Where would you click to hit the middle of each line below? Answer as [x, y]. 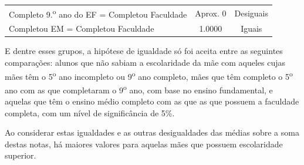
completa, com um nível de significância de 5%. [90, 112]
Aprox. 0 [211, 13]
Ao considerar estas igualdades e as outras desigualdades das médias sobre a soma [152, 132]
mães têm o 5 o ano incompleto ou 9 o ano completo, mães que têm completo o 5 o [149, 75]
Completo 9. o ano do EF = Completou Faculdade [98, 13]
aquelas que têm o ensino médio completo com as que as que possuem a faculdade [152, 101]
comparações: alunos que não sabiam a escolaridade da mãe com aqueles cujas [145, 62]
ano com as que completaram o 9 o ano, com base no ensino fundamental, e [139, 89]
